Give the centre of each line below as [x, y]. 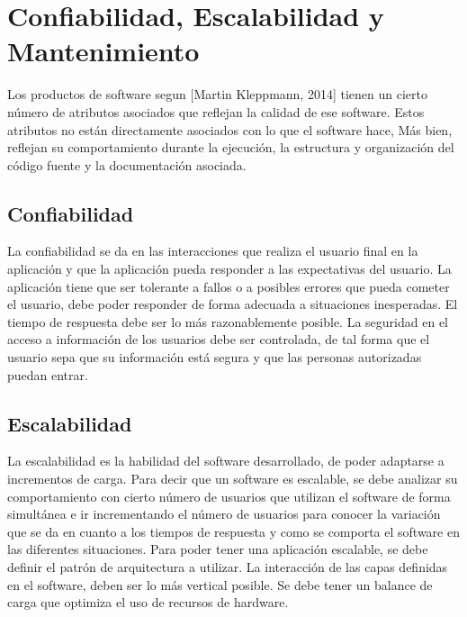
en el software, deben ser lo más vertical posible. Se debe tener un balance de [220, 584]
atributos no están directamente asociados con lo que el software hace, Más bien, [230, 129]
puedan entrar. [48, 374]
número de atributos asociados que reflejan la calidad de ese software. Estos [216, 111]
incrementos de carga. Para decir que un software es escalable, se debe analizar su [233, 479]
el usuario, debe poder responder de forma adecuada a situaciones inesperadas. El [233, 304]
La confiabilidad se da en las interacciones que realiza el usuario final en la [213, 251]
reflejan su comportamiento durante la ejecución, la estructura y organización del [231, 147]
